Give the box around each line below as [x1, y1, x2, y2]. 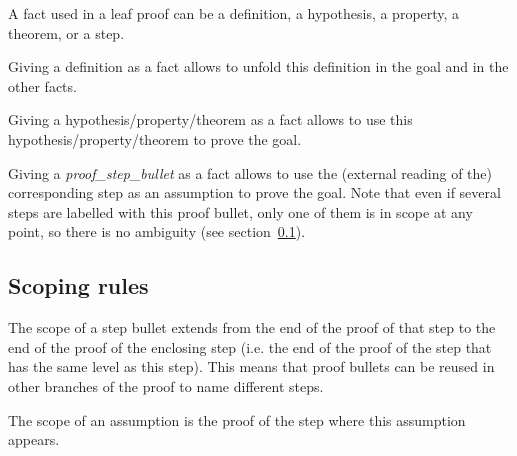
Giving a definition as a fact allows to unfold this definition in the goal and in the [8, 56, 509, 77]
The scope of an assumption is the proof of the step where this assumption [8, 409, 466, 430]
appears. [8, 429, 60, 450]
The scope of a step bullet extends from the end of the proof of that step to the [8, 317, 496, 338]
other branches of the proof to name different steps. [8, 375, 324, 396]
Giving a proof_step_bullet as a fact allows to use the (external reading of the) [8, 162, 492, 183]
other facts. [8, 75, 77, 96]
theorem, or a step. [8, 22, 125, 43]
